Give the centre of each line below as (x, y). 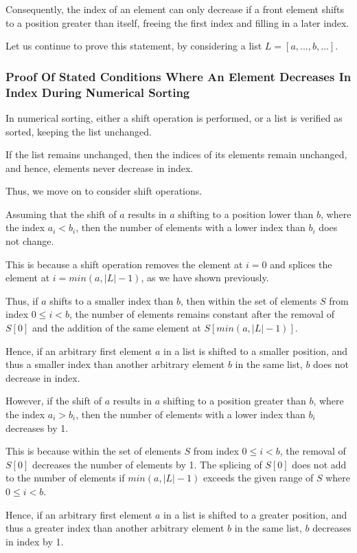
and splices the (301, 264)
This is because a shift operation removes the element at (124, 264)
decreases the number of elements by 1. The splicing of (147, 464)
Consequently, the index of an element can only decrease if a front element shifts (175, 9)
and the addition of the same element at (116, 328)
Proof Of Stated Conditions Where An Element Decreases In (178, 76)
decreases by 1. (37, 427)
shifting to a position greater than (234, 401)
